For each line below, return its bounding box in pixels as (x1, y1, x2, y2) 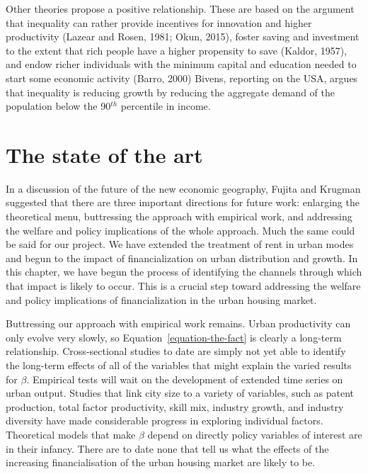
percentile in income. (120, 98, 211, 113)
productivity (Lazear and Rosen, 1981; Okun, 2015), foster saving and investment (6, 29, 360, 44)
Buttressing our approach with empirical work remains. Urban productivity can (6, 316, 351, 331)
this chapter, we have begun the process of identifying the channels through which (6, 264, 362, 279)
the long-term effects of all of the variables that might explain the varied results (6, 358, 352, 372)
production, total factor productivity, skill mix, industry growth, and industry (6, 399, 344, 414)
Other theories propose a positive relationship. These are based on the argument (6, 1, 355, 16)
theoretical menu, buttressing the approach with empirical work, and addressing (6, 209, 352, 224)
